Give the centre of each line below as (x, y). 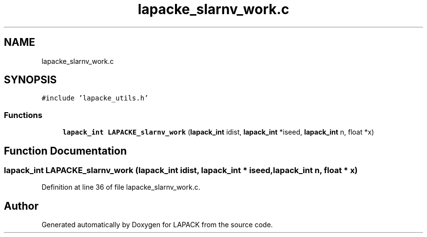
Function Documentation (65, 151)
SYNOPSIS (30, 80)
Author (21, 206)
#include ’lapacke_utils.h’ (95, 98)
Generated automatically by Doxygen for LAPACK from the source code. (157, 225)
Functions (23, 115)
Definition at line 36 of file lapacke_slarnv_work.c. (121, 187)
